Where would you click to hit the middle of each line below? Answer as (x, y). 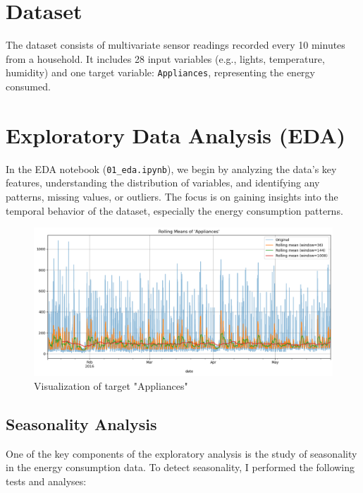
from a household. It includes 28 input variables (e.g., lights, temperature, (165, 58)
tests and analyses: (46, 481)
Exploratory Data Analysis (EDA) (176, 135)
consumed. (28, 86)
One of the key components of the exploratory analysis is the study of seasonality (181, 453)
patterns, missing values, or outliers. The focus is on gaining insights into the (172, 196)
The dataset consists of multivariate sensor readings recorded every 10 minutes (176, 45)
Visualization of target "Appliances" (111, 386)
